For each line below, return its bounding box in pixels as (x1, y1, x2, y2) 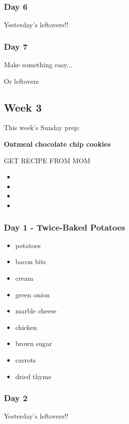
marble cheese (15, 306, 57, 316)
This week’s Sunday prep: (4, 122, 80, 133)
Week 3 (4, 99, 42, 115)
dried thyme (15, 371, 51, 381)
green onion (15, 289, 50, 299)
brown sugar (15, 338, 52, 348)
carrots (15, 354, 36, 365)
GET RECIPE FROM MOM (4, 155, 91, 165)
